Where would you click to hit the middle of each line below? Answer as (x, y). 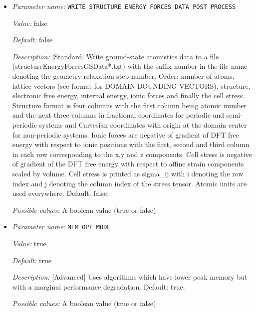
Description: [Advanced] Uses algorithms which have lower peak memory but (130, 277)
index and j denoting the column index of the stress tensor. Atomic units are (129, 183)
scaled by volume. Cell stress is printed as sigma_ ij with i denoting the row (128, 173)
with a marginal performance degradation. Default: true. (99, 286)
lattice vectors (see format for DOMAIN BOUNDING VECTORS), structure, (131, 85)
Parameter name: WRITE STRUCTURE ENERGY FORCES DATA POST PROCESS (124, 6)
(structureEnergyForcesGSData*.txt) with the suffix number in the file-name (130, 66)
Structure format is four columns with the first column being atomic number (129, 105)
